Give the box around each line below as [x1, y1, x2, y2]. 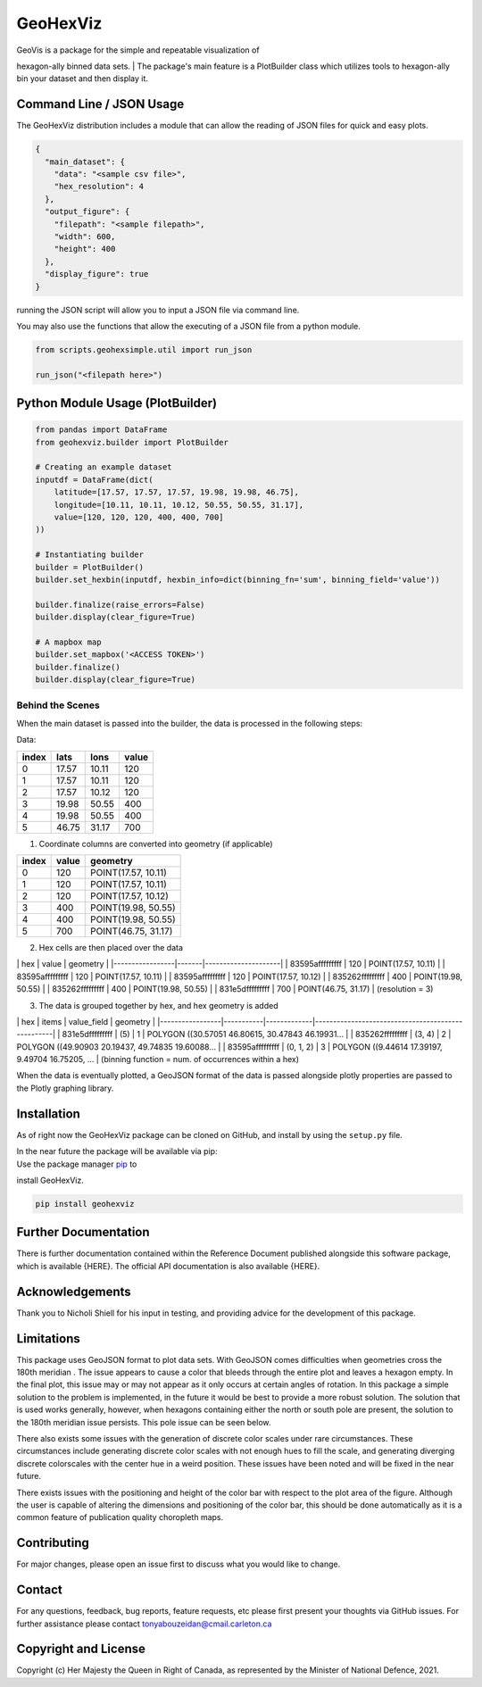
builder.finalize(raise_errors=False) [35, 599, 205, 610]
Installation [16, 1106, 80, 1121]
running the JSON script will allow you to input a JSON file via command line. [16, 304, 300, 315]
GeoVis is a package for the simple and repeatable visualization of [16, 45, 260, 55]
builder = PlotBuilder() [35, 562, 145, 572]
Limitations [16, 1331, 80, 1346]
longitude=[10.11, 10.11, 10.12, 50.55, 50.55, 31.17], [54, 500, 304, 510]
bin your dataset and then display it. [16, 73, 149, 84]
